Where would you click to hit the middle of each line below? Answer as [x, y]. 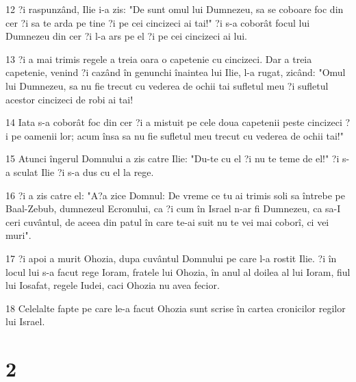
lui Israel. [25, 321]
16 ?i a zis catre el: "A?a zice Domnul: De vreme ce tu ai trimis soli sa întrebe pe [175, 195]
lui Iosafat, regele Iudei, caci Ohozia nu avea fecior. [113, 285]
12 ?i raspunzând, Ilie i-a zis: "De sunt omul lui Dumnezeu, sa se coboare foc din [175, 9]
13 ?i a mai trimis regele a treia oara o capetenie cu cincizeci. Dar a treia [159, 59]
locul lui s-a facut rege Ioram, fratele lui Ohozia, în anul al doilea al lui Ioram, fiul [178, 271]
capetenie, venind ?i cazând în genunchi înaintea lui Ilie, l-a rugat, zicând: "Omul [176, 72]
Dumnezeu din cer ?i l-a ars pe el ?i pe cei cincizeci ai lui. [127, 36]
